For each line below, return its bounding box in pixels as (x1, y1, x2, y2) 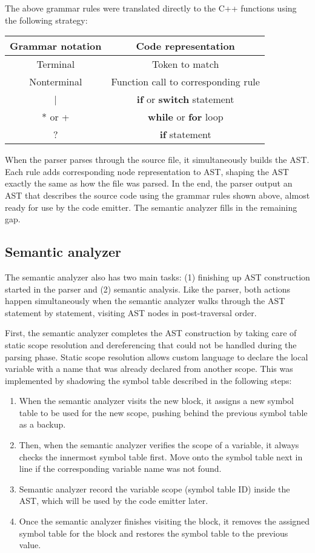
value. (19, 538, 41, 551)
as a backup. (19, 418, 66, 431)
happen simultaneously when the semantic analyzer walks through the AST (5, 294, 285, 307)
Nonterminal (29, 75, 82, 89)
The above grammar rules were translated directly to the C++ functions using (5, 2, 297, 14)
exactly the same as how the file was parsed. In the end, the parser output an (5, 177, 293, 190)
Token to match (152, 57, 219, 71)
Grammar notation (10, 39, 102, 53)
